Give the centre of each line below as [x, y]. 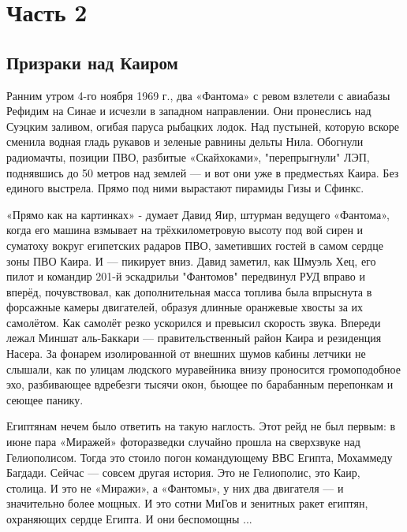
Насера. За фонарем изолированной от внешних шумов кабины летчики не [186, 353]
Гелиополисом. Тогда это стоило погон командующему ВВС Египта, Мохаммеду [200, 457]
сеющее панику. [45, 399]
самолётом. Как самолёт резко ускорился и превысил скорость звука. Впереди [194, 322]
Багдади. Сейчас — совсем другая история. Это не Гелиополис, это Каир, [183, 472]
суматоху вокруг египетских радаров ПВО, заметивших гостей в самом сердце [195, 245]
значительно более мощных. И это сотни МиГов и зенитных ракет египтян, [187, 503]
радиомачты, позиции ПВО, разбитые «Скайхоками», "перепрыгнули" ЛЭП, [188, 156]
